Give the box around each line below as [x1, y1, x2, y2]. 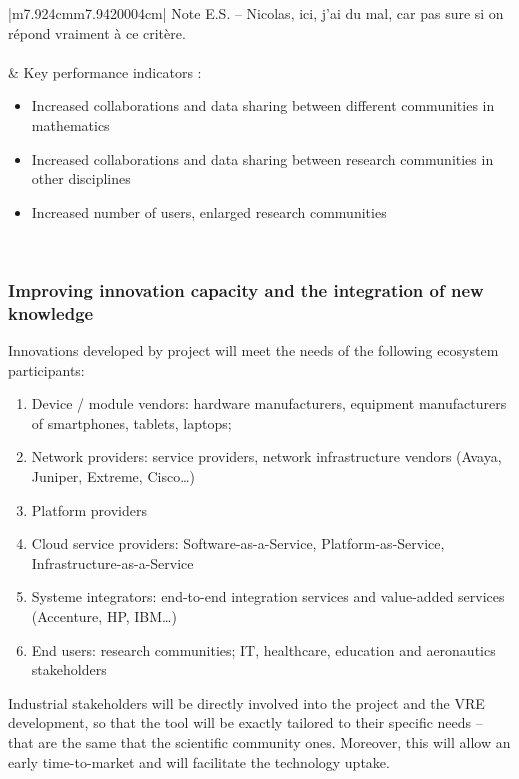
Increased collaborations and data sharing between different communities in [31, 95, 495, 116]
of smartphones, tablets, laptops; [31, 412, 232, 433]
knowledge [8, 300, 94, 325]
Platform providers [31, 499, 147, 520]
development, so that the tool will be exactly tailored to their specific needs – [8, 712, 483, 733]
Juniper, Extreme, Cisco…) [31, 466, 195, 487]
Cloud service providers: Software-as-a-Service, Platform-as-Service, [31, 533, 445, 554]
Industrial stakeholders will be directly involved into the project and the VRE [8, 692, 485, 713]
